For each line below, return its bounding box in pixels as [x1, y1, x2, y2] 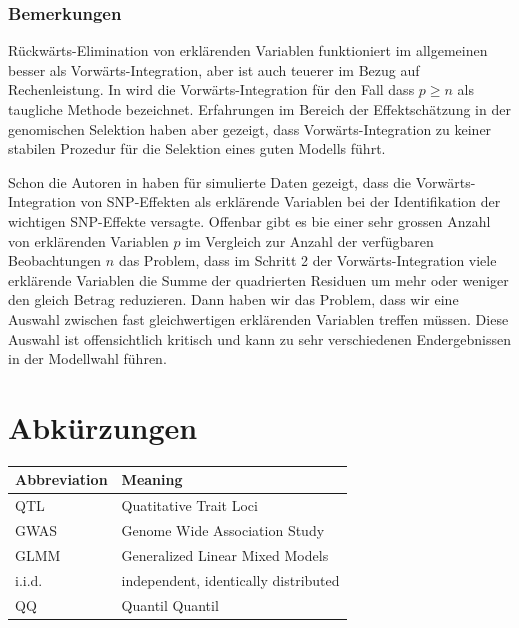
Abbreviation [15, 469, 108, 490]
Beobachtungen [8, 250, 102, 271]
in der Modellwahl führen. [8, 348, 167, 369]
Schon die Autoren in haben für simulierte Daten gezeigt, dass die [8, 171, 412, 192]
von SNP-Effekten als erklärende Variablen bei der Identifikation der [80, 191, 501, 212]
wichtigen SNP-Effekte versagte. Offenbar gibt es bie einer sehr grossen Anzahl [8, 210, 491, 231]
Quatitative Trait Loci [121, 495, 258, 516]
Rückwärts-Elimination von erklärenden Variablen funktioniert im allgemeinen [8, 40, 488, 61]
